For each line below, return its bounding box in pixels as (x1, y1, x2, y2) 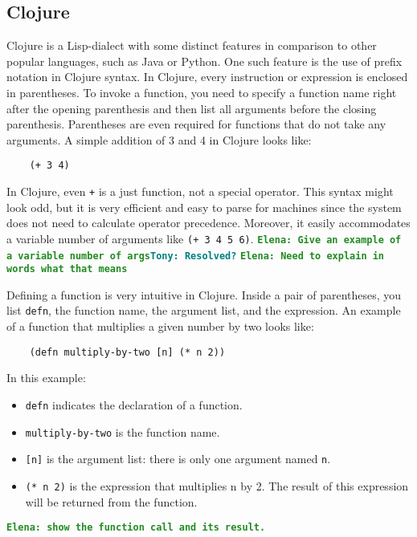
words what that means (6, 263, 128, 275)
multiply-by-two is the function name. (25, 423, 220, 440)
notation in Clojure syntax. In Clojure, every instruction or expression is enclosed (6, 68, 408, 85)
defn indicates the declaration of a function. (25, 396, 243, 413)
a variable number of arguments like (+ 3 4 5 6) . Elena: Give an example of (6, 230, 402, 246)
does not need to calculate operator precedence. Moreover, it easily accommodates (6, 214, 411, 231)
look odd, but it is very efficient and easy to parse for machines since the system (6, 198, 402, 215)
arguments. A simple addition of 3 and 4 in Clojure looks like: (6, 131, 312, 148)
